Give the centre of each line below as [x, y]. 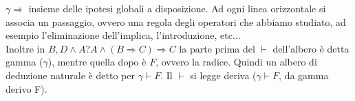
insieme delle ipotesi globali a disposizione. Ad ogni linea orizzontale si [177, 8]
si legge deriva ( [223, 75]
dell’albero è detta [311, 48]
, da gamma [304, 75]
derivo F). [26, 88]
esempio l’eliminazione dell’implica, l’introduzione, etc [119, 35]
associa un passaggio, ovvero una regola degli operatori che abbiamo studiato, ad [176, 21]
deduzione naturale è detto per [70, 75]
